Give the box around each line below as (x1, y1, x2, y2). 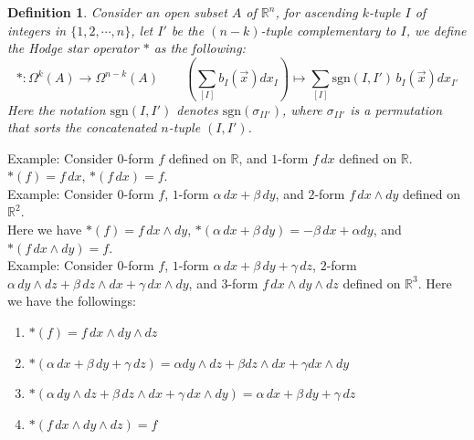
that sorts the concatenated (7, 118, 157, 137)
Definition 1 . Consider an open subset (7, 3, 227, 21)
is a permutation (350, 100, 443, 119)
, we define (406, 20, 467, 39)
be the (171, 20, 205, 39)
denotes (176, 100, 218, 119)
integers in (7, 20, 67, 39)
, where (281, 100, 322, 119)
